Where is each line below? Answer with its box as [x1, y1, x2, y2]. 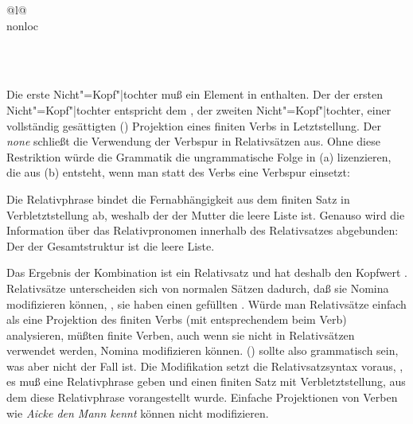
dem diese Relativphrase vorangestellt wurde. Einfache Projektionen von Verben [6, 389, 398, 406]
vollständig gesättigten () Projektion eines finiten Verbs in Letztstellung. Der [6, 117, 381, 134]
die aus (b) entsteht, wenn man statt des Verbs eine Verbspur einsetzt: [6, 164, 350, 181]
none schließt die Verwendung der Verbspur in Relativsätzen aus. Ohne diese [6, 133, 380, 150]
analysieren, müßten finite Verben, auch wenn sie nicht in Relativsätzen [6, 326, 355, 343]
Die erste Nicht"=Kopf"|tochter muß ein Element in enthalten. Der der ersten [6, 86, 383, 103]
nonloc [6, 17, 39, 33]
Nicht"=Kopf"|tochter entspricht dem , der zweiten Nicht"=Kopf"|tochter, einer [6, 101, 392, 118]
